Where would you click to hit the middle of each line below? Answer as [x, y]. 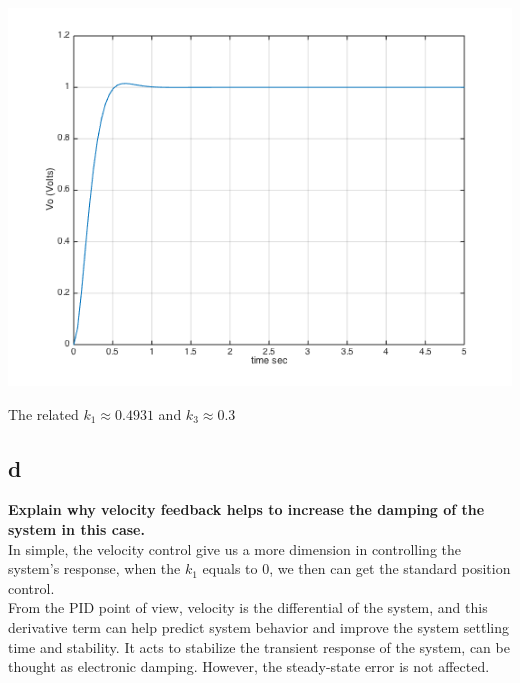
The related [43, 413]
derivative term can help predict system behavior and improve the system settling [259, 626]
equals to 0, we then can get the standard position [356, 568]
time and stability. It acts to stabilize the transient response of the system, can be [259, 646]
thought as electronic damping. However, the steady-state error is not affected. [249, 666]
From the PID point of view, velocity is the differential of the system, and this [248, 607]
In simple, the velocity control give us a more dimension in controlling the [234, 548]
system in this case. [76, 528]
